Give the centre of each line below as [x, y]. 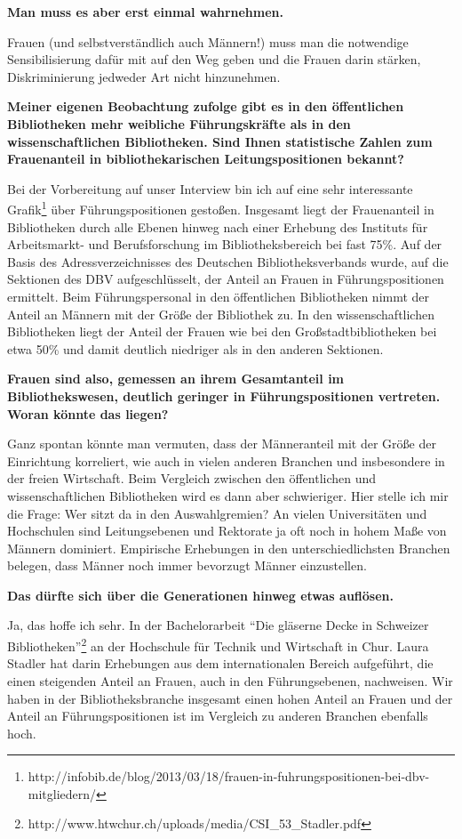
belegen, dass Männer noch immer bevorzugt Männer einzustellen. [187, 565]
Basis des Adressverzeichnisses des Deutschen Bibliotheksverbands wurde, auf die [228, 261]
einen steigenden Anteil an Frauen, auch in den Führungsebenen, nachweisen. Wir [230, 680]
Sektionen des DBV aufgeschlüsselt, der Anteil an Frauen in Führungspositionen [226, 279]
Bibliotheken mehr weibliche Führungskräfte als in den [179, 123]
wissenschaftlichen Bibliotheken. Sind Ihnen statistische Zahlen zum [220, 141]
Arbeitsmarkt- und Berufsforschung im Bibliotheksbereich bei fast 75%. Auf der [225, 244]
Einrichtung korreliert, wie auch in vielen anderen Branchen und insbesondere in [226, 460]
